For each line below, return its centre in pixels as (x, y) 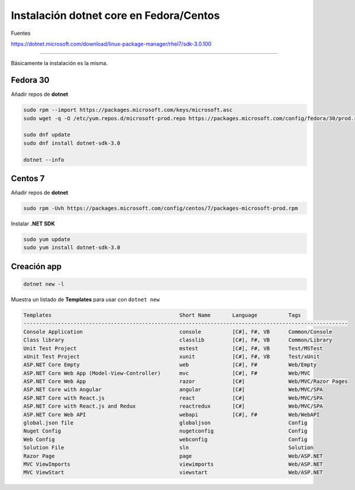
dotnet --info (44, 159)
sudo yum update (47, 239)
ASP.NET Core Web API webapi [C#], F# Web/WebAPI (172, 415)
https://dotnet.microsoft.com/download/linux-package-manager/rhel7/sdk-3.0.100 (111, 44)
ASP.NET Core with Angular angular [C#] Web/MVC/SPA (173, 390)
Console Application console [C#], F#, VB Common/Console (178, 332)
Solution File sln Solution (168, 448)
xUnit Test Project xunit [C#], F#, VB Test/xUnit (172, 356)
